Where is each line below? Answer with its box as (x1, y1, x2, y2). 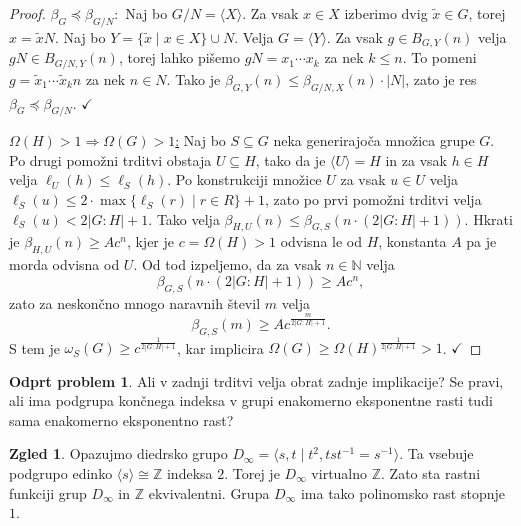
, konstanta (378, 231, 447, 252)
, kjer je (126, 231, 175, 252)
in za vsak (385, 149, 447, 170)
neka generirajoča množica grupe (273, 130, 475, 151)
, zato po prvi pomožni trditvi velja (264, 189, 482, 210)
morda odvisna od (9, 254, 120, 275)
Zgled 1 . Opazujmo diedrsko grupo (9, 443, 228, 464)
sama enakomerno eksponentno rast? (9, 409, 234, 430)
